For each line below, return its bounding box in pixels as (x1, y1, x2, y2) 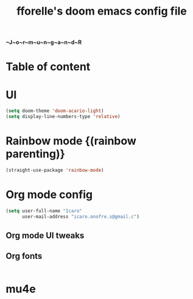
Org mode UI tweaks (5, 230, 85, 241)
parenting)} (5, 147, 65, 161)
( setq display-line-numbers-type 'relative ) (5, 114, 121, 120)
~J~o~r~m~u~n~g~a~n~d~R (5, 38, 82, 46)
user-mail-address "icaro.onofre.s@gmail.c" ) (21, 213, 139, 220)
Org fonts (5, 251, 43, 261)
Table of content (5, 60, 91, 74)
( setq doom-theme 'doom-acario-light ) (5, 108, 104, 114)
